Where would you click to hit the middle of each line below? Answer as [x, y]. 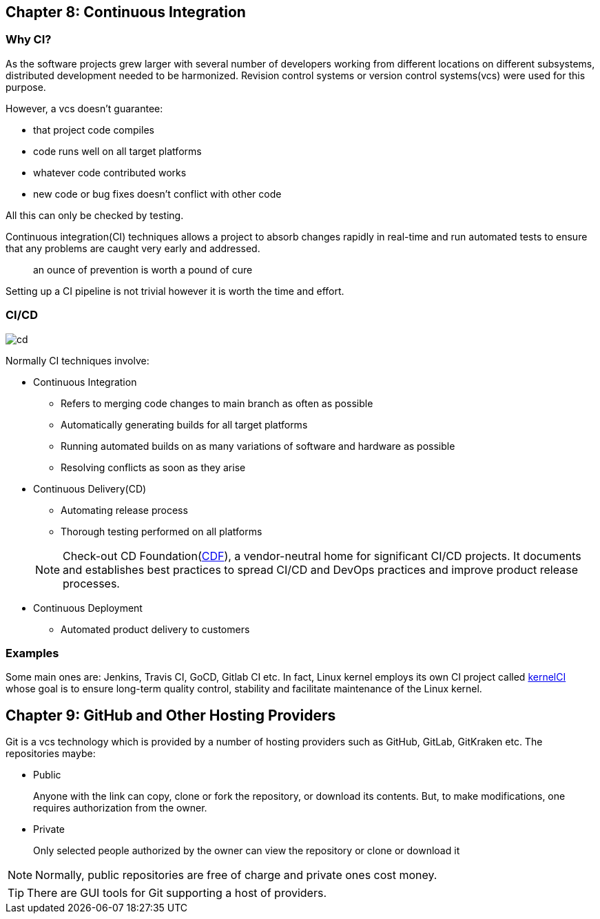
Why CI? [29, 40]
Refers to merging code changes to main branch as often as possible [217, 403]
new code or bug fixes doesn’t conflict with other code [157, 194]
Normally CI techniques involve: [77, 360]
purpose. [26, 87]
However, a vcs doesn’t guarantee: [84, 108]
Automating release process [124, 510]
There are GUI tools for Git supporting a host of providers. [177, 893]
